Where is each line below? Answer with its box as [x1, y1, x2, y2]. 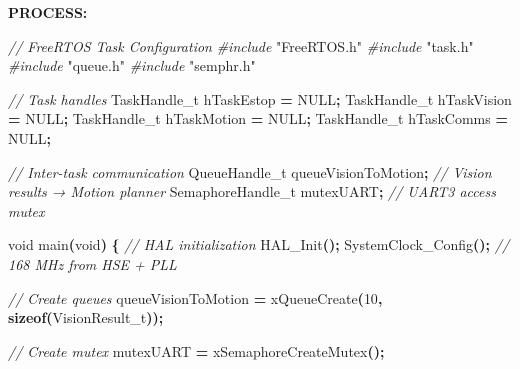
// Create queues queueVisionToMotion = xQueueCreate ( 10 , [8, 287, 383, 308]
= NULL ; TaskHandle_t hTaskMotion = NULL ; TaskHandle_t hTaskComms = [8, 108, 508, 129]
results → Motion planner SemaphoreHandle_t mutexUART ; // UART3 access [8, 181, 496, 202]
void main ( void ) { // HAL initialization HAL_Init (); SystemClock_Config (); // [8, 234, 510, 255]
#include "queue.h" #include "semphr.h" [8, 55, 256, 76]
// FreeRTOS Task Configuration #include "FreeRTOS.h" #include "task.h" [8, 35, 474, 56]
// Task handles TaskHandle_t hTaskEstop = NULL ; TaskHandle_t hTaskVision [8, 88, 512, 109]
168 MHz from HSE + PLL [8, 253, 177, 274]
